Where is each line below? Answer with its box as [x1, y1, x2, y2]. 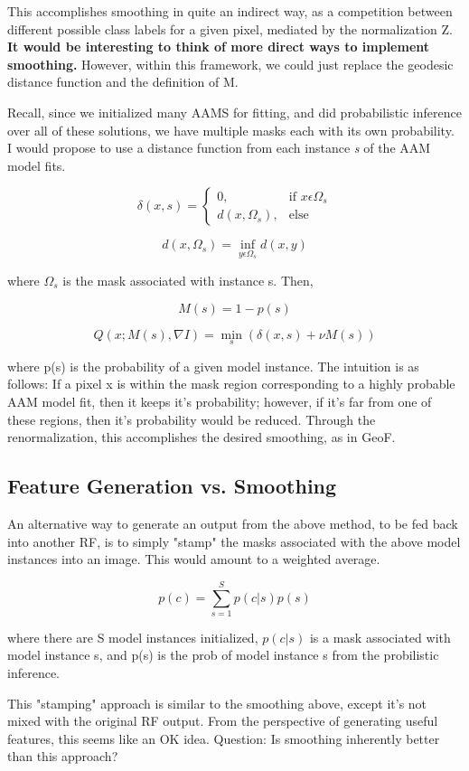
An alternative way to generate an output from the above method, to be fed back [7, 513, 458, 532]
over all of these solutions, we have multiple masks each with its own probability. [7, 120, 455, 139]
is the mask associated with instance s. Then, [62, 270, 314, 289]
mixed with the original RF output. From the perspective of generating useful [7, 711, 438, 730]
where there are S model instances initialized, [7, 627, 258, 646]
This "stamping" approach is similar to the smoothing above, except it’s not [7, 693, 427, 712]
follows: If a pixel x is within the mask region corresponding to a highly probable [7, 374, 455, 393]
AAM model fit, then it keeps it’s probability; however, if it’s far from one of [7, 391, 432, 410]
